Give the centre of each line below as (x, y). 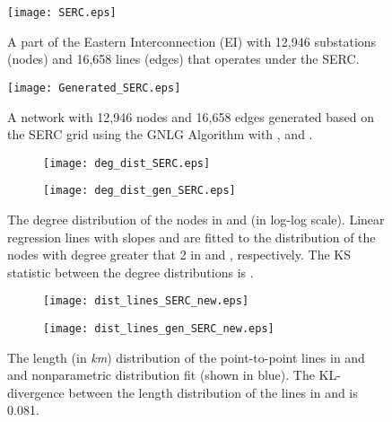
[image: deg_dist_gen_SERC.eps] (139, 191)
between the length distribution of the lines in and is (213, 392)
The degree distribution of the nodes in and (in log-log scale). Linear (196, 219)
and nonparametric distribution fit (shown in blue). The (161, 375)
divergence (36, 392)
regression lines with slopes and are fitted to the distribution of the (192, 237)
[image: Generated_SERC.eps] (94, 88)
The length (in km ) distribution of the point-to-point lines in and (186, 357)
